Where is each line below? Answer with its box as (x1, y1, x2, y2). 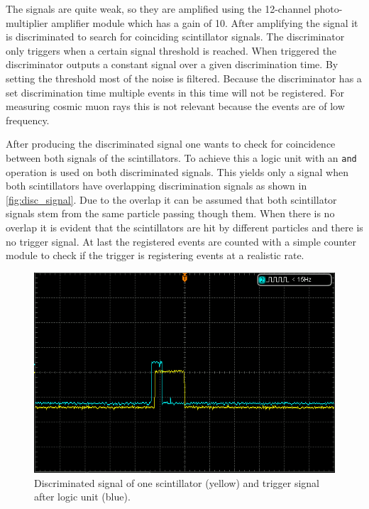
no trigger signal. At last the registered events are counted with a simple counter (6, 234, 357, 248)
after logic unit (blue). (34, 489, 131, 504)
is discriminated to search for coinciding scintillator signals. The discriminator (6, 29, 345, 44)
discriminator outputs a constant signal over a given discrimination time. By (6, 57, 338, 72)
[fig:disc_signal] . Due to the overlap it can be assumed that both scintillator (6, 192, 337, 207)
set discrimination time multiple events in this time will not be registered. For (6, 84, 345, 99)
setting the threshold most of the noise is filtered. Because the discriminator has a (6, 70, 362, 85)
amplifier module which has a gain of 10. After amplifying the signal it (51, 15, 358, 30)
